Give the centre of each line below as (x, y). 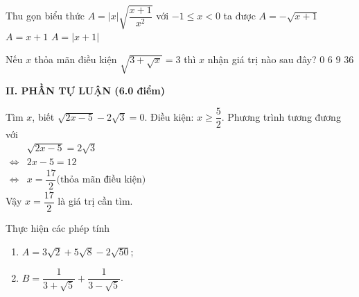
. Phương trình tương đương (281, 116)
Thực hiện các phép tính (58, 227)
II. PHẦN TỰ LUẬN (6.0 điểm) (86, 90)
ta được (239, 16)
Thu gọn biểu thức (45, 16)
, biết (43, 116)
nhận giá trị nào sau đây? (262, 59)
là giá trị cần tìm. (95, 201)
